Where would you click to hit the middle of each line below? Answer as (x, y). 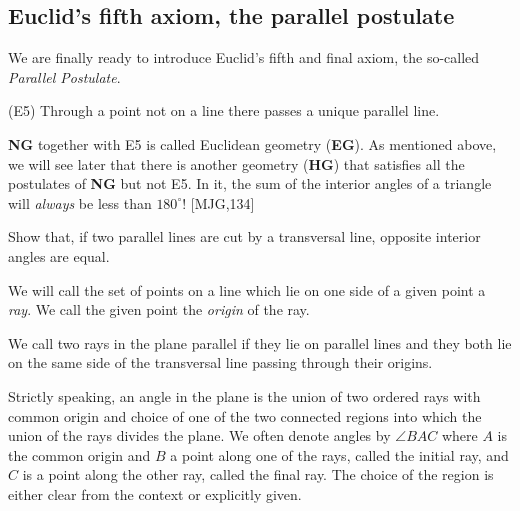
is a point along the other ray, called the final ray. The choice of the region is (258, 474)
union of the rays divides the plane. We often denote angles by (199, 435)
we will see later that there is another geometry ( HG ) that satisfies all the (236, 163)
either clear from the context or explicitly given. (155, 493)
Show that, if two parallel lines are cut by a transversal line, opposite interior (244, 236)
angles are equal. (59, 255)
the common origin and (79, 454)
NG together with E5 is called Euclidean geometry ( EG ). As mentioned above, (252, 143)
